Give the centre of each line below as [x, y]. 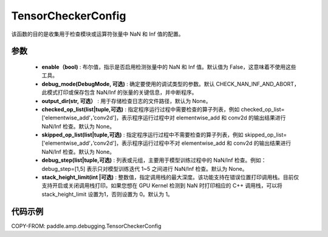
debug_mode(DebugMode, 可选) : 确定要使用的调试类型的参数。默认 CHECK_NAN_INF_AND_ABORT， [171, 84]
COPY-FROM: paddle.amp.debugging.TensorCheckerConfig [86, 226]
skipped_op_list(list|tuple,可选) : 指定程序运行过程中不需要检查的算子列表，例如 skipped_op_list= [164, 135]
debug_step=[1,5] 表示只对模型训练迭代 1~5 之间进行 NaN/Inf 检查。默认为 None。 [145, 169]
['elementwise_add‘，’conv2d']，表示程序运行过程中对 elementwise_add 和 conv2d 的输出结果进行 [164, 118]
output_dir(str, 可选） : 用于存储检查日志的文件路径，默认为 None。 [126, 101]
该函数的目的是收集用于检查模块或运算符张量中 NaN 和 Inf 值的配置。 [97, 34]
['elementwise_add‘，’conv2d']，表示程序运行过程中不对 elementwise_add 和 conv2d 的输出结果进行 [166, 143]
